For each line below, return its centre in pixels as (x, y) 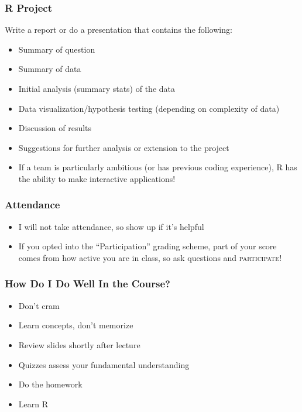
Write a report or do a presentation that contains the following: (119, 30)
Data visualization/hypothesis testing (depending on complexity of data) (149, 108)
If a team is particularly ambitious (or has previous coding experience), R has (158, 167)
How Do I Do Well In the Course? (87, 284)
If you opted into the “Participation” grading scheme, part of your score (147, 246)
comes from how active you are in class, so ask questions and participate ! (150, 257)
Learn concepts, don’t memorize (76, 325)
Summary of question (57, 49)
